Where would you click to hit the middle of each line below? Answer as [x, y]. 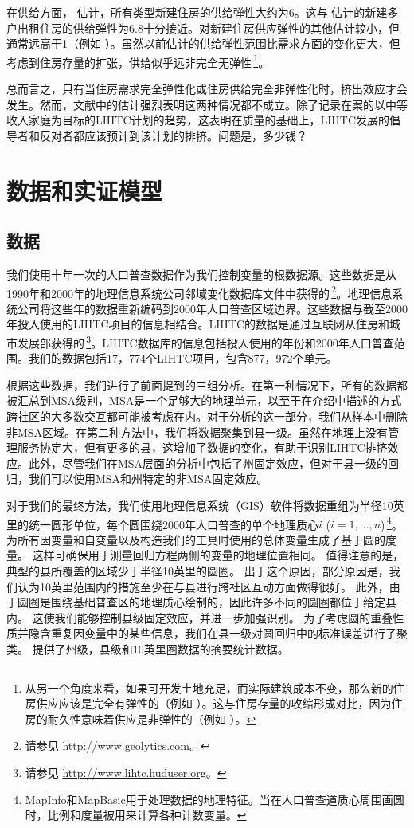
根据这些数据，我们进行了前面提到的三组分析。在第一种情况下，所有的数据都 [207, 385]
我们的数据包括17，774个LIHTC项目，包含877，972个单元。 [183, 358]
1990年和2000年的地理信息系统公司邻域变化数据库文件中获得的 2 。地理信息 [199, 292]
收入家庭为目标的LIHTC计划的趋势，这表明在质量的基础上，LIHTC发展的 [198, 120]
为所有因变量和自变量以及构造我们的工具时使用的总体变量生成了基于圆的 [196, 539]
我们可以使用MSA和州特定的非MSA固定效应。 [148, 479]
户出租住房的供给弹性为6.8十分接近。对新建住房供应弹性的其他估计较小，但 [203, 27]
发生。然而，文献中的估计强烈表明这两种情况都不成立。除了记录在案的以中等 [207, 104]
